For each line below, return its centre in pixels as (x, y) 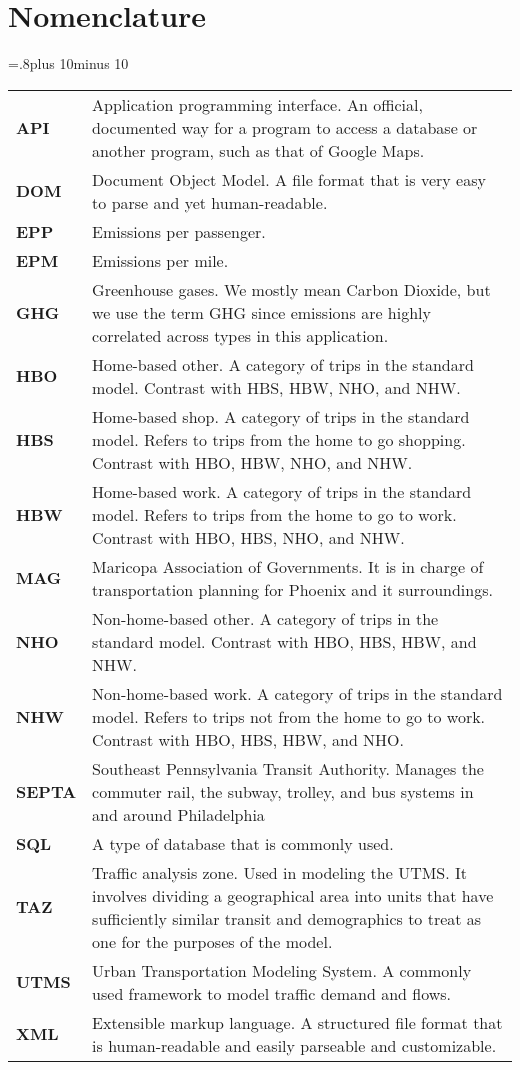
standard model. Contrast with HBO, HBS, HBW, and (284, 641)
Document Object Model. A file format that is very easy (289, 179)
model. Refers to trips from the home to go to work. (274, 514)
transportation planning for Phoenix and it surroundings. (292, 589)
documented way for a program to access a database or (285, 127)
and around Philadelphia (178, 814)
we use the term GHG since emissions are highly (261, 312)
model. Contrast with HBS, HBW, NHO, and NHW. (276, 387)
